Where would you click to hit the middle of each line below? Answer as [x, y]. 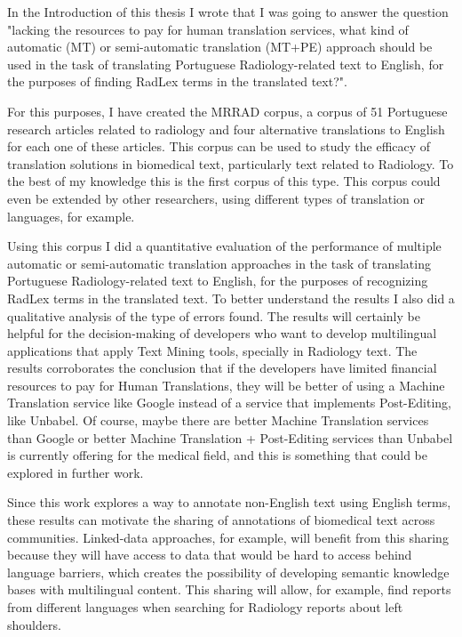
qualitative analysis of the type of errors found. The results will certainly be [214, 315]
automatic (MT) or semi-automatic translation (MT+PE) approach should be [220, 47]
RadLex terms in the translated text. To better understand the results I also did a [231, 298]
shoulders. [34, 624]
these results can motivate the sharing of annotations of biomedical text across [221, 520]
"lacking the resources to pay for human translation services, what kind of [208, 29]
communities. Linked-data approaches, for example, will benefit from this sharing [228, 537]
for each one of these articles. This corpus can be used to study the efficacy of [219, 146]
